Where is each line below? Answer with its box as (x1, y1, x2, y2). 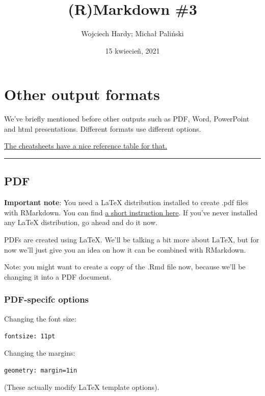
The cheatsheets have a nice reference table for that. (4, 140, 167, 151)
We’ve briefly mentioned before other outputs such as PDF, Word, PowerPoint (4, 113, 250, 124)
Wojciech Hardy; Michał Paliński (81, 28, 184, 39)
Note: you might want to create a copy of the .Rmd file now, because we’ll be (4, 261, 246, 272)
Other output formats (4, 84, 160, 105)
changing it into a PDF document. (4, 271, 112, 282)
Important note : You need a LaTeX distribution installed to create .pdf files (4, 197, 249, 208)
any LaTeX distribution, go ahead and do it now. (4, 217, 157, 228)
